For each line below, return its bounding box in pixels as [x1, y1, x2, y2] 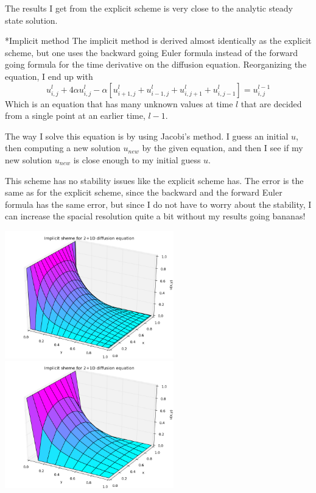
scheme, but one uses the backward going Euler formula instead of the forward [5, 46, 298, 59]
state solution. [5, 13, 58, 26]
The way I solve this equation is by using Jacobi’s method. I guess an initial [5, 129, 289, 142]
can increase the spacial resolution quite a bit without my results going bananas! [5, 210, 306, 222]
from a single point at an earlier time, [5, 109, 146, 122]
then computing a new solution [5, 141, 121, 154]
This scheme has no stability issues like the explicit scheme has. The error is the [5, 174, 304, 186]
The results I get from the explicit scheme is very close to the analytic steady [5, 2, 293, 14]
